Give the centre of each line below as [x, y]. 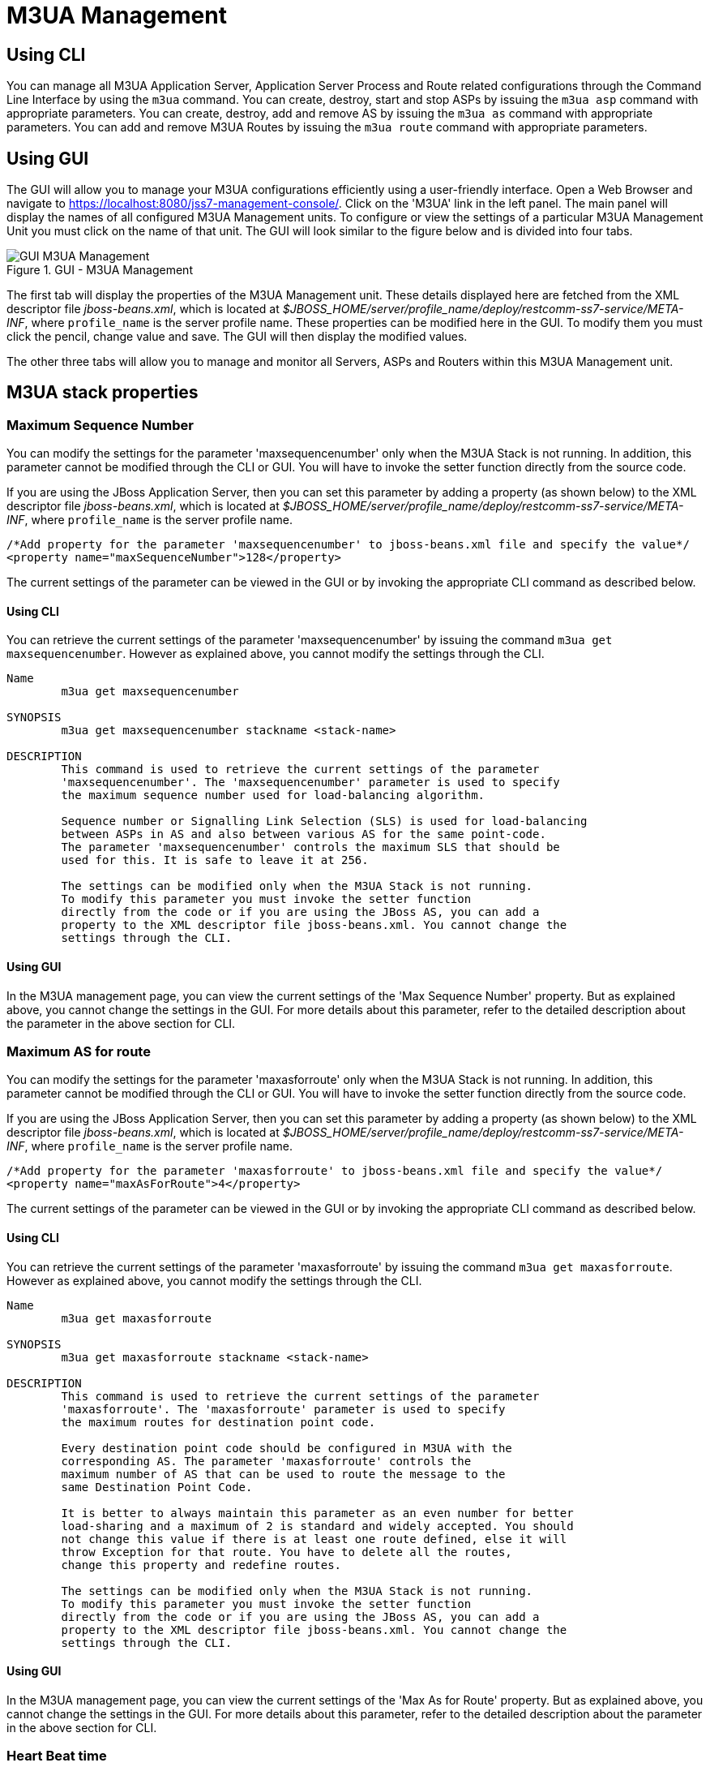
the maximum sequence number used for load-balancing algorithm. [273, 795]
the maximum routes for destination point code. [218, 1422]
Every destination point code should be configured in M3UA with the [287, 1448]
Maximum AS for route [79, 1052]
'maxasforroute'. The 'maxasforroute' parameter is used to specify [283, 1409]
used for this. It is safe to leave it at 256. [215, 860]
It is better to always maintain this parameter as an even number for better [317, 1513]
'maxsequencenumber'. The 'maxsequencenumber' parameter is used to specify [310, 782]
